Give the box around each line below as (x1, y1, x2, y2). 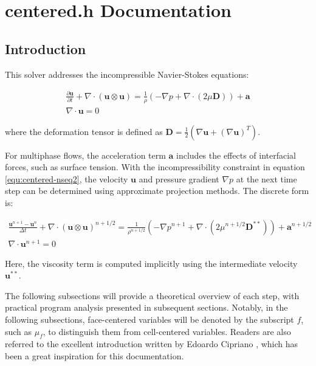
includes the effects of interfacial (176, 148, 297, 161)
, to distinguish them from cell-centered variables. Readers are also (43, 325, 291, 337)
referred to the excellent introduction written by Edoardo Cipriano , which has (5, 337, 298, 350)
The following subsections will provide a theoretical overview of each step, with (5, 289, 300, 302)
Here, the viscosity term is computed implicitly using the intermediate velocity (5, 257, 298, 269)
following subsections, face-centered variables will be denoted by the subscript (5, 313, 294, 326)
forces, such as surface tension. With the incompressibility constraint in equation (5, 161, 305, 173)
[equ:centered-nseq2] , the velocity (5, 172, 128, 185)
